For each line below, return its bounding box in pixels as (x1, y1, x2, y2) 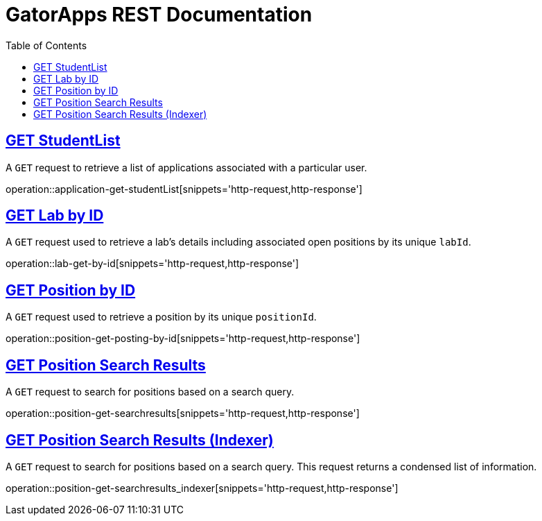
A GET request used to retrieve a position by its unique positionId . (6, 311, 317, 323)
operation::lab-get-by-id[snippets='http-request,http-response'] (6, 257, 299, 270)
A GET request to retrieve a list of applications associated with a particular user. (6, 161, 367, 173)
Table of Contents (6, 39, 87, 51)
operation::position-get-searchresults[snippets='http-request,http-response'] (6, 407, 360, 420)
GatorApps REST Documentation (6, 3, 313, 26)
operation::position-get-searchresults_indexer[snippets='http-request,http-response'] (6, 481, 399, 494)
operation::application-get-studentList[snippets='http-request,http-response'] (6, 182, 362, 195)
